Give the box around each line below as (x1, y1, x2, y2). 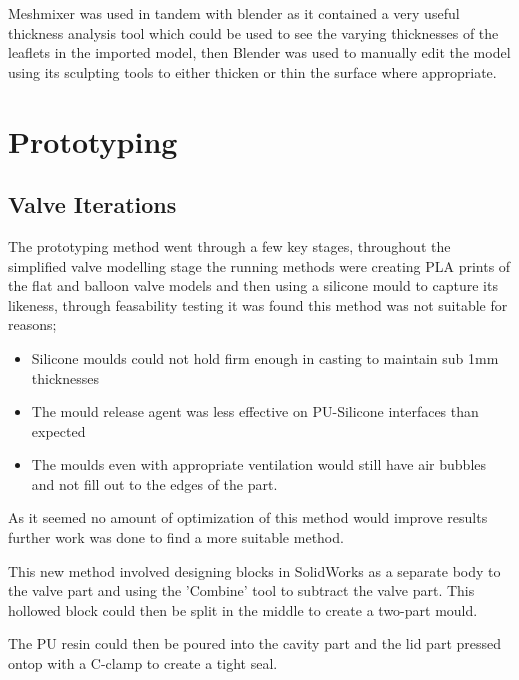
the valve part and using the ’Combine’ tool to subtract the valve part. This (8, 580, 475, 601)
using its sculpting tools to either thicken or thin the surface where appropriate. (8, 61, 497, 82)
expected (31, 420, 86, 441)
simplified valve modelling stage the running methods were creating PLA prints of (8, 255, 511, 276)
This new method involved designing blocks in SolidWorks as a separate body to (8, 560, 501, 581)
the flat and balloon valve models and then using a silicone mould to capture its (8, 275, 498, 296)
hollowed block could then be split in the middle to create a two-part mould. (8, 599, 478, 620)
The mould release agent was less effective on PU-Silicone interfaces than (31, 401, 479, 422)
